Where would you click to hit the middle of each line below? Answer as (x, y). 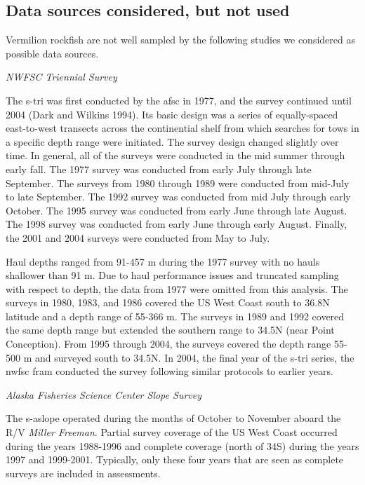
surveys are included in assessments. (83, 473)
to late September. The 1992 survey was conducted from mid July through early (178, 197)
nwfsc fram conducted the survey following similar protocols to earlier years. (170, 371)
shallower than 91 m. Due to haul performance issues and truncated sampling (172, 275)
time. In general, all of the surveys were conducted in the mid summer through (175, 155)
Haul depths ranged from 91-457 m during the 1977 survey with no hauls (163, 261)
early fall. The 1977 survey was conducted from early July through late (159, 169)
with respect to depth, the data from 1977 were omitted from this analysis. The (177, 288)
